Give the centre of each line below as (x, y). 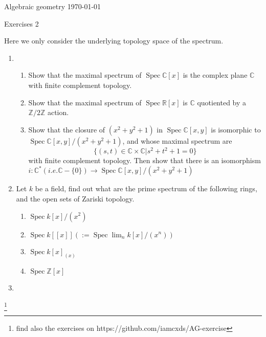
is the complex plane (215, 75)
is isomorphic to (236, 129)
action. (58, 112)
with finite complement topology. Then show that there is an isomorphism (145, 160)
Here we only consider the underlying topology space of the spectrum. (114, 41)
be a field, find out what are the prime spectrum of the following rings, (146, 188)
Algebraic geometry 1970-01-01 (53, 6)
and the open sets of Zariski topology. (75, 198)
